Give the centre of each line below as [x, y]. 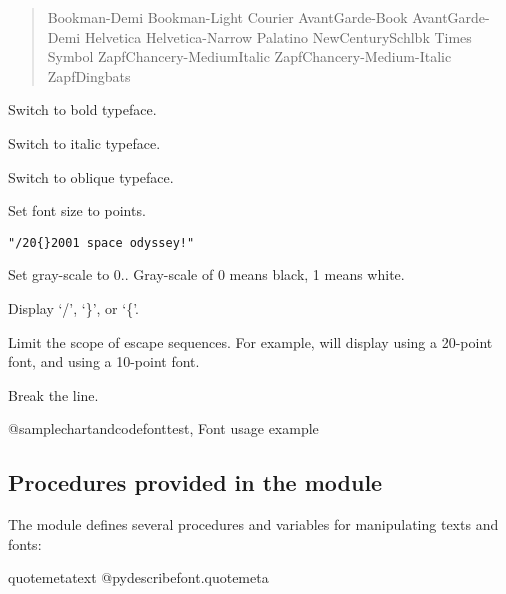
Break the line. [53, 394]
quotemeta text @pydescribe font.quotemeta [138, 577]
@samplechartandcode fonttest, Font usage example [163, 428]
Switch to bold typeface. [82, 109]
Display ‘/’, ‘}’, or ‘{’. [73, 308]
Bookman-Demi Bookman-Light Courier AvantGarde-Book [227, 17]
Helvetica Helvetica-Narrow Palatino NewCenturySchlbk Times [278, 36]
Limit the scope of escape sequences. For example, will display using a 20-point [250, 341]
